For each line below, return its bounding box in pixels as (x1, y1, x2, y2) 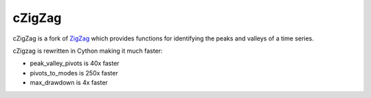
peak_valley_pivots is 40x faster (30, 59, 120, 68)
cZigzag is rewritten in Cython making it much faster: (12, 47, 163, 55)
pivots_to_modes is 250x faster (30, 69, 118, 77)
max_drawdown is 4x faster (30, 79, 108, 87)
